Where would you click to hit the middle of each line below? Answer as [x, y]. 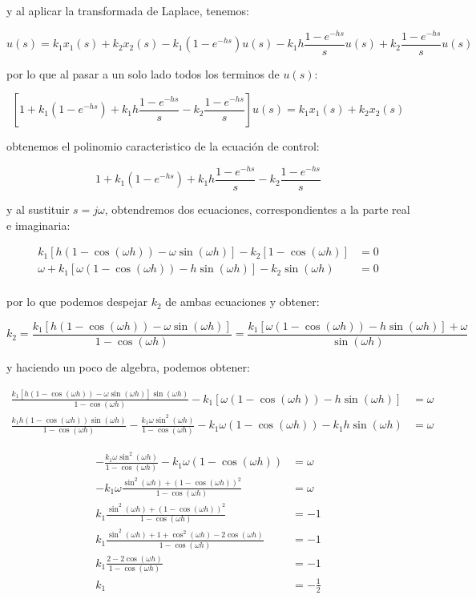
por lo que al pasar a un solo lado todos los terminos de [143, 73]
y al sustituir [38, 209]
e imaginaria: [38, 225]
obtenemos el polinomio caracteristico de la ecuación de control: [163, 146]
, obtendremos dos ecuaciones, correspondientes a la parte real [257, 209]
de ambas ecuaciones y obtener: [242, 302]
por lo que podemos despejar [77, 302]
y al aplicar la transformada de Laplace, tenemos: [128, 10]
